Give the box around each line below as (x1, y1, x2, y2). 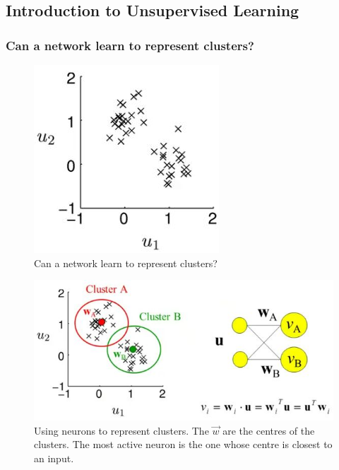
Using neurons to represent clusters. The (34, 423, 209, 437)
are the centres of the (222, 423, 315, 437)
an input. (34, 450, 74, 465)
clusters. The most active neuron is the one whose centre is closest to (34, 437, 333, 452)
